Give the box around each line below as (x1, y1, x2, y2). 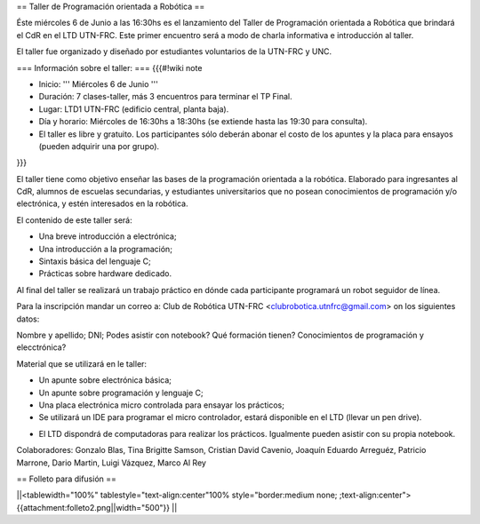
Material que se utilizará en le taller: (16, 358, 147, 369)
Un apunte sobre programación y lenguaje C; (38, 387, 204, 398)
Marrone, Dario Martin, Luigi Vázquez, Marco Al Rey (16, 457, 206, 468)
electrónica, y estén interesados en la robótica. (16, 198, 188, 209)
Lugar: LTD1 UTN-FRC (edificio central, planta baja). (38, 103, 229, 115)
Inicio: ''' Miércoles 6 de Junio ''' (38, 78, 159, 89)
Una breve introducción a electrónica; (38, 231, 177, 242)
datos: (16, 314, 40, 324)
